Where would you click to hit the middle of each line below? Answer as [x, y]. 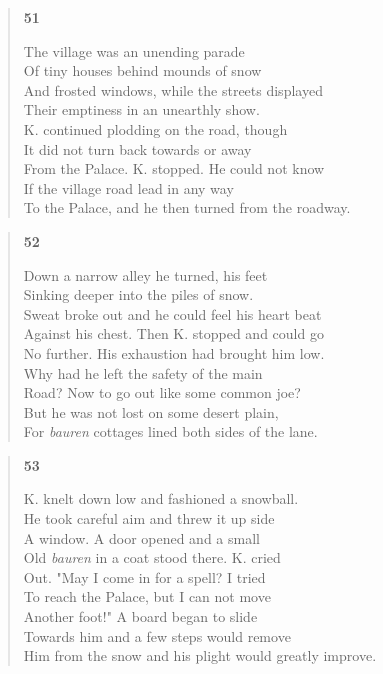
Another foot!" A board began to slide [140, 616]
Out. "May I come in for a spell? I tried [144, 576]
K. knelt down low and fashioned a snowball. [161, 498]
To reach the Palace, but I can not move [147, 596]
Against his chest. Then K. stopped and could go [173, 333]
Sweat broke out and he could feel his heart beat [172, 313]
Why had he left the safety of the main [143, 372]
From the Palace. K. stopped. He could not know [174, 168]
